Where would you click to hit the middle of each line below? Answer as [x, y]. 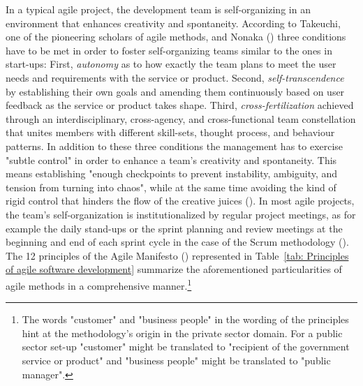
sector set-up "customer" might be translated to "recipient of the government [186, 347]
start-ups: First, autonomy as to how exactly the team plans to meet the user [171, 64]
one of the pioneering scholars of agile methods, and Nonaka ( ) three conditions [176, 37]
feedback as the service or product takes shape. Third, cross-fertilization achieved [180, 105]
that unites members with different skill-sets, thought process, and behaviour [170, 132]
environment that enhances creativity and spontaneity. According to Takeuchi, [173, 23]
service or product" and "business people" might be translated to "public [176, 360]
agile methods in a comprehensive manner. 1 [99, 284]
